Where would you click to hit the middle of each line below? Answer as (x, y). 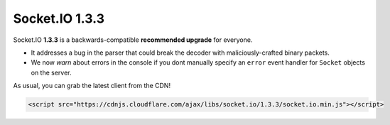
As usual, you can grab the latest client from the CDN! (92, 86)
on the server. (51, 72)
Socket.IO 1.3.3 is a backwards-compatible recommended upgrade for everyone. (133, 40)
